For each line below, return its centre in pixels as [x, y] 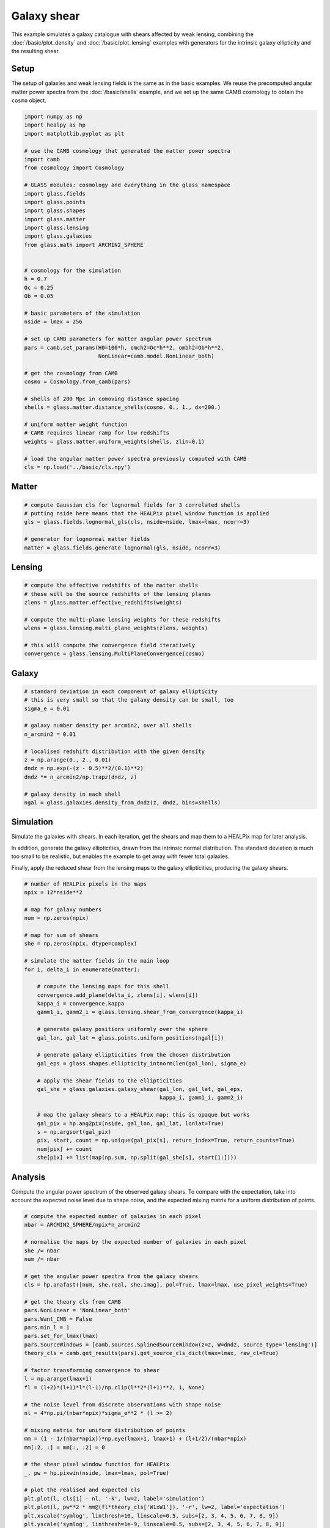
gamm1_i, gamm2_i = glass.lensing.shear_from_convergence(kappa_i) [140, 1012]
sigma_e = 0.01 [47, 708]
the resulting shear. [36, 51]
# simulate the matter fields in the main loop [97, 961]
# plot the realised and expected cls [82, 1490]
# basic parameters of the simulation [82, 313]
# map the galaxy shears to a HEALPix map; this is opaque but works [143, 1115]
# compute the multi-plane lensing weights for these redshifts [123, 619]
